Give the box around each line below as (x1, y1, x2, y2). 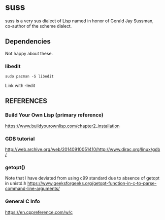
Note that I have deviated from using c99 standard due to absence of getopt (5, 175, 160, 181)
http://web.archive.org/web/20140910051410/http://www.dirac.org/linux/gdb (5, 147, 161, 152)
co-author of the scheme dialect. (5, 23, 72, 29)
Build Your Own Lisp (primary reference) (5, 111, 104, 118)
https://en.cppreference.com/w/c (5, 209, 73, 215)
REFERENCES (5, 97, 48, 105)
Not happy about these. (5, 50, 53, 56)
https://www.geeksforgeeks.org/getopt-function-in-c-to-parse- (27, 181, 157, 186)
